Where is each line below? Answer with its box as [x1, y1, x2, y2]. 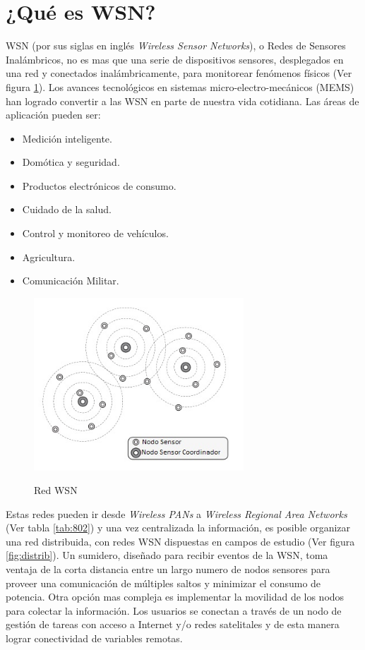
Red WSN [34, 483, 78, 498]
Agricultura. [22, 249, 76, 264]
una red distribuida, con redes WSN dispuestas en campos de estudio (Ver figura [6, 534, 355, 548]
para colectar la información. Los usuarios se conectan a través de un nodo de [6, 603, 342, 618]
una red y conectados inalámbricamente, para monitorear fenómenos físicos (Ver [6, 66, 352, 80]
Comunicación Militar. [22, 273, 119, 288]
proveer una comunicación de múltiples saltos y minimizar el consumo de [6, 575, 321, 590]
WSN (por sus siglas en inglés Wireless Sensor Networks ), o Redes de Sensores [6, 38, 346, 53]
